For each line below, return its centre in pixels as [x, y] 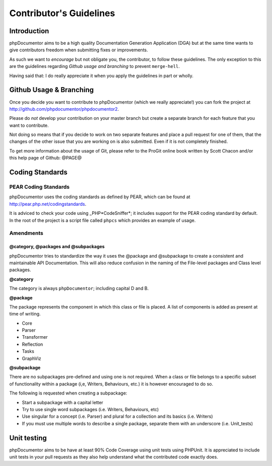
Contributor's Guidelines [62, 13]
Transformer [35, 337]
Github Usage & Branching [52, 90]
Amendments [26, 233]
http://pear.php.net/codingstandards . [48, 204]
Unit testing [28, 438]
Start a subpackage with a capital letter [62, 402]
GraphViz [31, 358]
